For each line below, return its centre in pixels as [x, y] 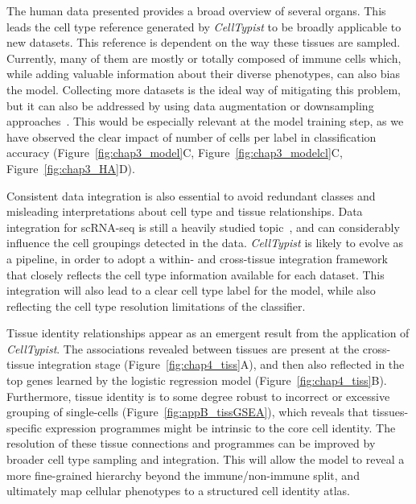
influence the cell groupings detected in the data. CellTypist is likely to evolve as [205, 243]
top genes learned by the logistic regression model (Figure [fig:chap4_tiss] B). [197, 380]
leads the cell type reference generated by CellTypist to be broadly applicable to [204, 26]
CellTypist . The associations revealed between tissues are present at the [183, 348]
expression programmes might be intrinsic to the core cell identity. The [220, 427]
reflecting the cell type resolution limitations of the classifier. [156, 306]
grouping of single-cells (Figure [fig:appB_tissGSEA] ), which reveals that [188, 412]
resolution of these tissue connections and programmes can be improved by [191, 443]
